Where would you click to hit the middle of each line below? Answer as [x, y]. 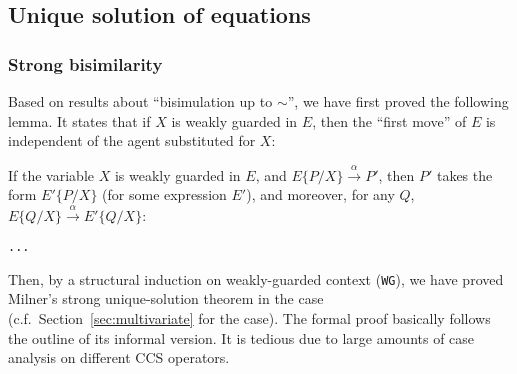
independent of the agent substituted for [132, 140]
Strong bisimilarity [85, 63]
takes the [464, 174]
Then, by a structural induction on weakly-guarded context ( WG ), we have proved [256, 278]
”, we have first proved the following [398, 101]
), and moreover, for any [320, 194]
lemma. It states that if [79, 120]
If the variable [51, 174]
